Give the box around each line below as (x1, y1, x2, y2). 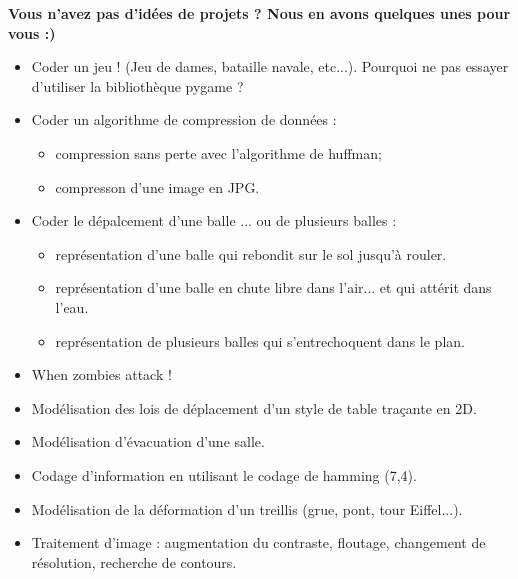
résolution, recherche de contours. (31, 551, 237, 572)
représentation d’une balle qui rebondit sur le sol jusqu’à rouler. (55, 243, 447, 264)
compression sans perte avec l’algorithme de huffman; (55, 142, 382, 163)
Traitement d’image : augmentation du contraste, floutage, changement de (31, 532, 486, 553)
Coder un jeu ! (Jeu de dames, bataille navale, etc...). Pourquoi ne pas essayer (31, 56, 509, 77)
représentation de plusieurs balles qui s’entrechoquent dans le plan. (55, 330, 465, 351)
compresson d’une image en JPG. (55, 176, 260, 197)
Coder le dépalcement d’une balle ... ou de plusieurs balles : (31, 210, 397, 231)
